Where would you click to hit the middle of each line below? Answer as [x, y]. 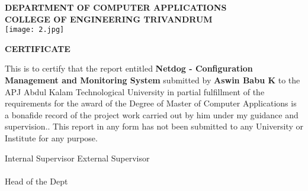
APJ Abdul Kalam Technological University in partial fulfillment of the [135, 91]
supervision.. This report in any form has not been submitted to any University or [154, 126]
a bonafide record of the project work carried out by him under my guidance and [152, 114]
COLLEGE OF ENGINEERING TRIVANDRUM [109, 19]
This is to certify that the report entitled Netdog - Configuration [129, 68]
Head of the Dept [36, 181]
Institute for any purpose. [51, 138]
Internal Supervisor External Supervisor [77, 158]
